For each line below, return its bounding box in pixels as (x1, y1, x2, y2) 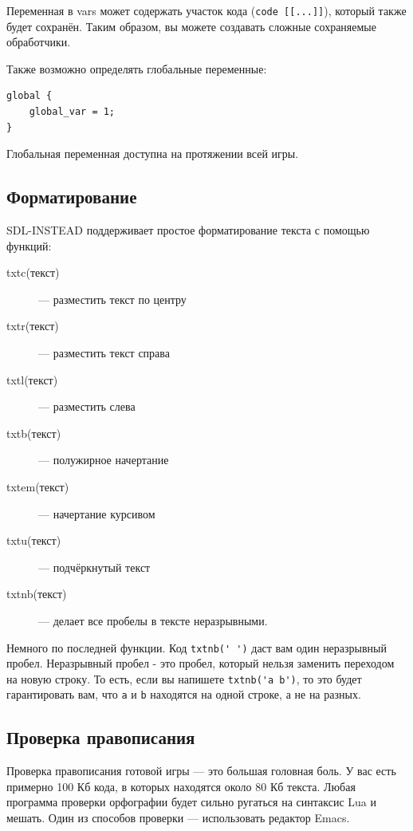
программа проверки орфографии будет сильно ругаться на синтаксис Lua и (6, 794, 376, 810)
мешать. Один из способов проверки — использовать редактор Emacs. (6, 809, 350, 826)
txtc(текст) (6, 264, 60, 281)
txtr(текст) (6, 317, 59, 334)
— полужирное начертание (38, 451, 169, 468)
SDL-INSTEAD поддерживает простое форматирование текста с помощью (6, 222, 370, 238)
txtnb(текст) (6, 585, 67, 602)
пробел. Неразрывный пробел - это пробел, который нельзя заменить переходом (6, 655, 395, 671)
